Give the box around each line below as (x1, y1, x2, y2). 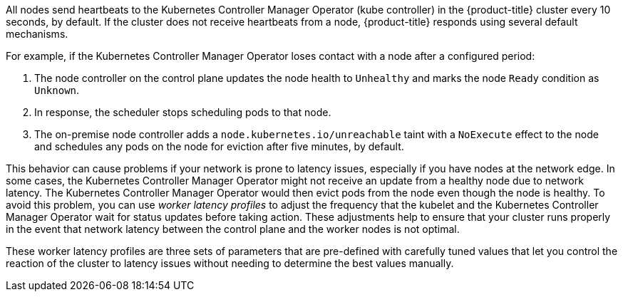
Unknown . (34, 84, 80, 96)
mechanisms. (6, 28, 68, 40)
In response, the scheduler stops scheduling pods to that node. (34, 106, 331, 118)
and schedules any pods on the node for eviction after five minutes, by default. (34, 140, 404, 152)
